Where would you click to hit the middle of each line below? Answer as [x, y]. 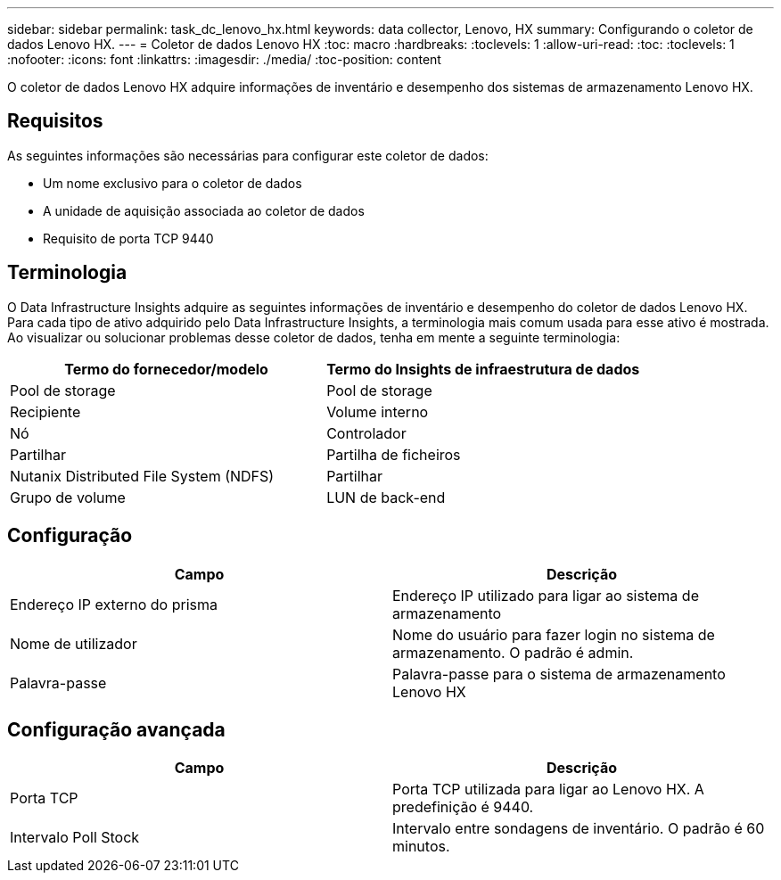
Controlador [366, 433]
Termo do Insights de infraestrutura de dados [483, 369]
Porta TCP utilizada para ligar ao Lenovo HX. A [548, 790]
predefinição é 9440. [463, 807]
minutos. [421, 847]
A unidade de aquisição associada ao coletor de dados [204, 210]
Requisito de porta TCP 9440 [128, 238]
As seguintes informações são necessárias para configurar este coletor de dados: [248, 155]
